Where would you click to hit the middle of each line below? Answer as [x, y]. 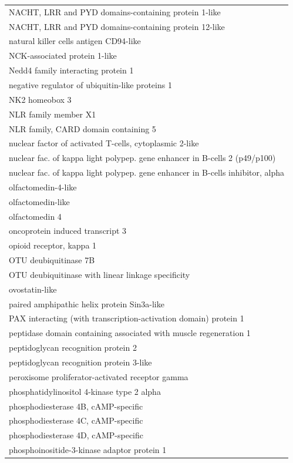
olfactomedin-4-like [43, 187]
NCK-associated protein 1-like [63, 56]
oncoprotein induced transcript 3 [68, 231]
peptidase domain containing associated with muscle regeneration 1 [130, 333]
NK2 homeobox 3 [40, 99]
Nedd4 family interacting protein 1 [71, 70]
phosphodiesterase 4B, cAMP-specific [76, 406]
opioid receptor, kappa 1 [53, 245]
